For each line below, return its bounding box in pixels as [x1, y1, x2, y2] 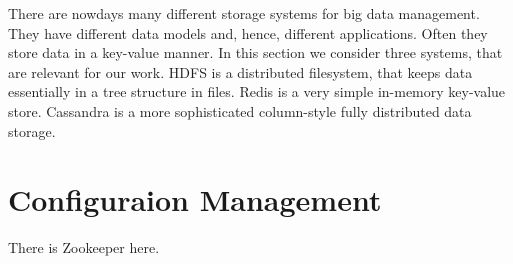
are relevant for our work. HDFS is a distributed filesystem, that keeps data [8, 61, 473, 82]
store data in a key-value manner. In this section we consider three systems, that [8, 42, 503, 63]
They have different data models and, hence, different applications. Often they [8, 22, 488, 43]
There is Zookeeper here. [8, 237, 160, 258]
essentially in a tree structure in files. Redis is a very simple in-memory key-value [8, 81, 506, 102]
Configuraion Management [8, 179, 382, 220]
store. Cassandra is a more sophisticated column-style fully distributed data [8, 100, 472, 121]
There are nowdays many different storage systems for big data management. [8, 3, 480, 23]
